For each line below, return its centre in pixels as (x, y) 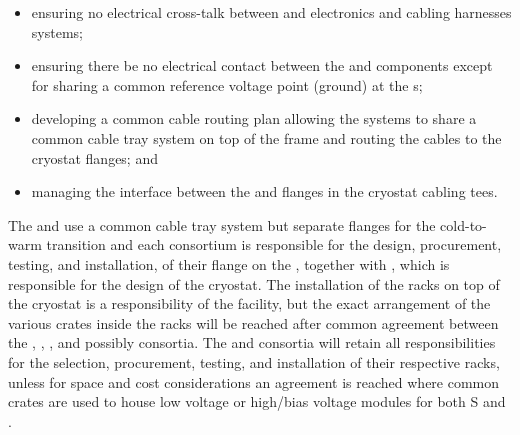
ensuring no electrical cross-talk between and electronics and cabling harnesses (271, 12)
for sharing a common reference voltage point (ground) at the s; (227, 84)
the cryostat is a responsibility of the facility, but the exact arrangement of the (249, 303)
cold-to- (463, 224)
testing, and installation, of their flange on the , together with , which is (229, 263)
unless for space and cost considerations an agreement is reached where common (254, 381)
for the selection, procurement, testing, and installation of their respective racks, (254, 361)
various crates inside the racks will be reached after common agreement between (253, 322)
